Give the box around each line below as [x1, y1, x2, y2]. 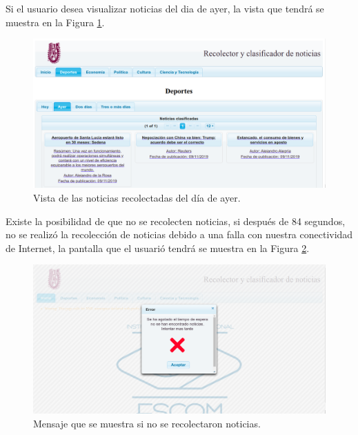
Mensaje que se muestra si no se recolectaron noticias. [33, 416, 261, 430]
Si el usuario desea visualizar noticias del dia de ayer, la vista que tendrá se [6, 1, 324, 15]
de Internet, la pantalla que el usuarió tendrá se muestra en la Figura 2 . [6, 240, 310, 255]
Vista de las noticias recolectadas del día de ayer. [33, 190, 241, 204]
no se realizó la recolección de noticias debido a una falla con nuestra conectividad [6, 227, 353, 242]
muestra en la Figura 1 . [6, 14, 105, 29]
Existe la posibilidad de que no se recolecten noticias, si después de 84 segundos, [6, 213, 346, 228]
